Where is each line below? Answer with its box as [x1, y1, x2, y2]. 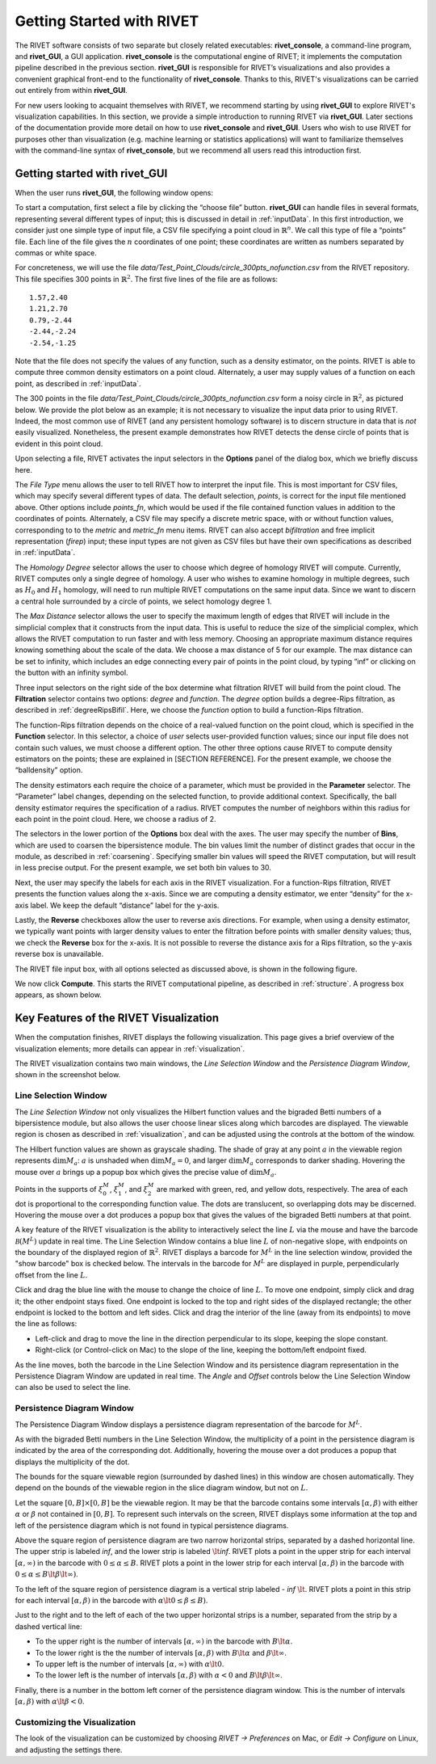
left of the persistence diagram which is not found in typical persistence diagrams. [15, 1520, 289, 1530]
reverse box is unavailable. [15, 949, 104, 959]
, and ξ [124, 1184, 149, 1194]
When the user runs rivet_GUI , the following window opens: [15, 187, 214, 197]
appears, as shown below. [15, 990, 103, 1000]
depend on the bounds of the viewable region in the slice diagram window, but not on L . [15, 1483, 308, 1492]
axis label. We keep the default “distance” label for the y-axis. [15, 900, 220, 910]
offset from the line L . [15, 1269, 88, 1280]
